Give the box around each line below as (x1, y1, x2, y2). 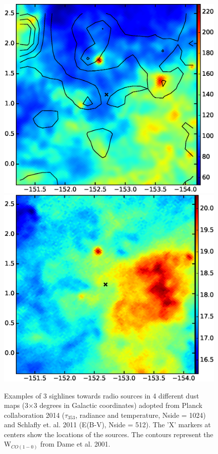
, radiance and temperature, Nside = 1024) (75, 409, 206, 420)
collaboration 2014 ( (4, 409, 65, 420)
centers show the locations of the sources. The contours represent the (4, 429, 214, 439)
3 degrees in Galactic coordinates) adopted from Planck (33, 400, 203, 410)
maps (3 (4, 400, 29, 410)
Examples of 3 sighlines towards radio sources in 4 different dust (4, 390, 199, 400)
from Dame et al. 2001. (40, 439, 110, 449)
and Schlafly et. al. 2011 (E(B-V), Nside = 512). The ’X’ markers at (4, 419, 211, 430)
